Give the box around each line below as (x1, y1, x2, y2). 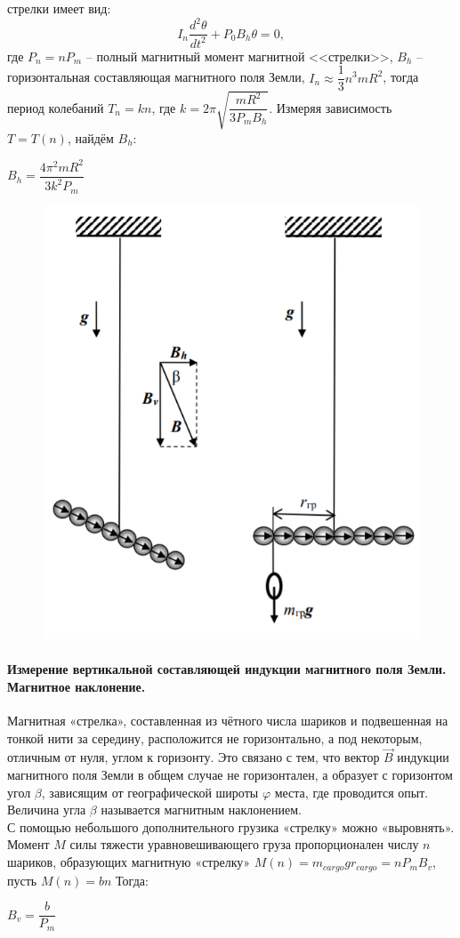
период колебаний (7, 98, 104, 116)
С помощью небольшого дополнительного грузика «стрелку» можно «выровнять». (7, 817, 455, 836)
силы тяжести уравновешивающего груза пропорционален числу (69, 835, 419, 854)
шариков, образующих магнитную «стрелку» (7, 853, 251, 871)
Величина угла (7, 800, 86, 819)
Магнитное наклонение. (7, 677, 146, 695)
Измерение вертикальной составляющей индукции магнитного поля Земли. (7, 660, 447, 678)
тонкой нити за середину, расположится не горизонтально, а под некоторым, (7, 728, 423, 747)
